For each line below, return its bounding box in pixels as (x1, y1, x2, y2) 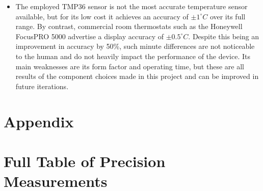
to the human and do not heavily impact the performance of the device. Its (15, 50, 251, 61)
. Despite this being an (188, 31, 259, 41)
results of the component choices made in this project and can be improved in (15, 71, 259, 81)
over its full (209, 11, 246, 21)
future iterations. (15, 80, 69, 91)
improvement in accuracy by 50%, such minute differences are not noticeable (15, 41, 255, 51)
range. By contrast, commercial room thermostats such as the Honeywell (15, 21, 243, 32)
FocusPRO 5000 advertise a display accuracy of (15, 31, 164, 41)
